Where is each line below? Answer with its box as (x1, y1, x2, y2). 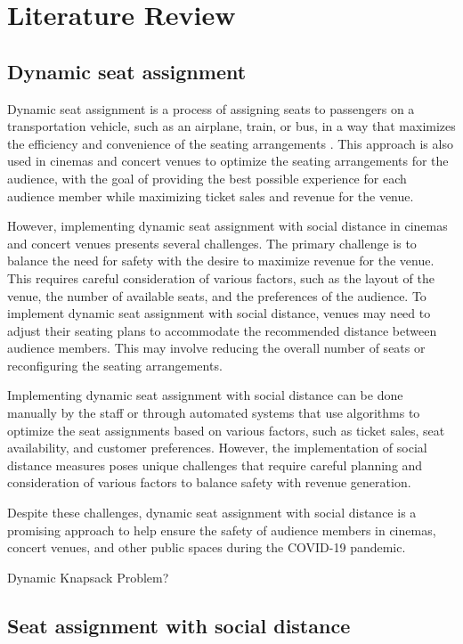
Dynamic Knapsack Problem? (7, 567, 169, 586)
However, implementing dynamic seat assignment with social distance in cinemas (7, 216, 448, 235)
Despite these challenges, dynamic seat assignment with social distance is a (7, 503, 417, 522)
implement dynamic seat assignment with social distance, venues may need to (7, 304, 431, 322)
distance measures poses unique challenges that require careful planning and (7, 455, 423, 474)
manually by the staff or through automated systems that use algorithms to (7, 404, 420, 422)
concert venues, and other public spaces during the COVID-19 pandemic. (7, 538, 406, 557)
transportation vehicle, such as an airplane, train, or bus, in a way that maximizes (7, 117, 456, 135)
